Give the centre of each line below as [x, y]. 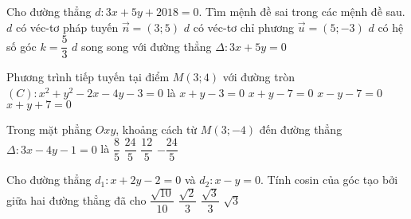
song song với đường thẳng [147, 46]
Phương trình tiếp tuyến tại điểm [88, 77]
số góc [22, 46]
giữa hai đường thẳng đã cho [76, 199]
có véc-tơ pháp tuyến [67, 27]
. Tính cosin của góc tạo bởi [329, 180]
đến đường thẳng [301, 129]
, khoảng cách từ [157, 129]
